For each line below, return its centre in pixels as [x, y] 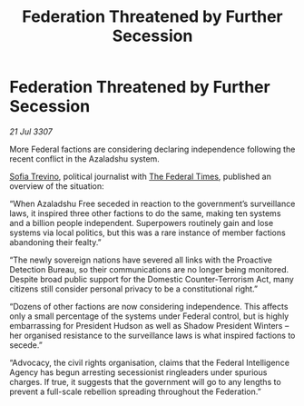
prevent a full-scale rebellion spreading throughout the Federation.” [135, 391]
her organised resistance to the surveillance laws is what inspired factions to [152, 335]
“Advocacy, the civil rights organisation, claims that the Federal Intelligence [150, 362]
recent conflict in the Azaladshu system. [85, 158]
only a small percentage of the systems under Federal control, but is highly [149, 316]
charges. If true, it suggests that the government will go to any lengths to [145, 381]
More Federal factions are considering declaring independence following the [152, 149]
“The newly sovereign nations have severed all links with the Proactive [141, 260]
